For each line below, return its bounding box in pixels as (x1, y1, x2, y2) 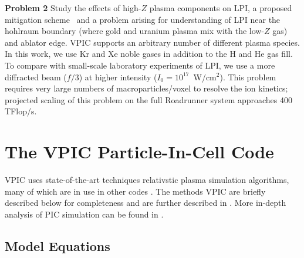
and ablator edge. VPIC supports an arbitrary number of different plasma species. (5, 36, 300, 48)
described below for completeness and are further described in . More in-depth (5, 196, 286, 209)
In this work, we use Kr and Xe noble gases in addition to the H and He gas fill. (5, 47, 293, 60)
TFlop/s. (5, 105, 37, 117)
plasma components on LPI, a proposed (149, 2, 292, 13)
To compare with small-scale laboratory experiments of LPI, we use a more (5, 59, 275, 71)
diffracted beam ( (5, 70, 67, 83)
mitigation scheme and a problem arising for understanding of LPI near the (5, 13, 281, 25)
